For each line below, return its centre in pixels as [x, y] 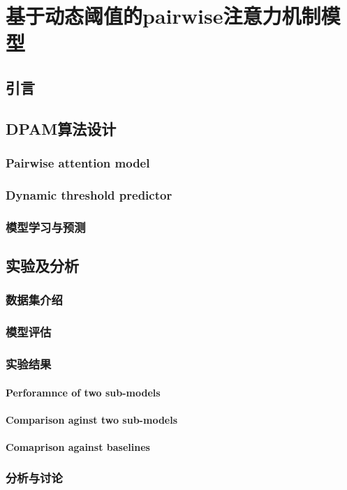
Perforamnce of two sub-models [83, 392]
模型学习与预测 [46, 227]
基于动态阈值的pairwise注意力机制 [163, 16]
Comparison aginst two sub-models [92, 419]
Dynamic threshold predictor [89, 194]
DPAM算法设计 [61, 128]
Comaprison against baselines [78, 446]
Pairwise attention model [78, 163]
